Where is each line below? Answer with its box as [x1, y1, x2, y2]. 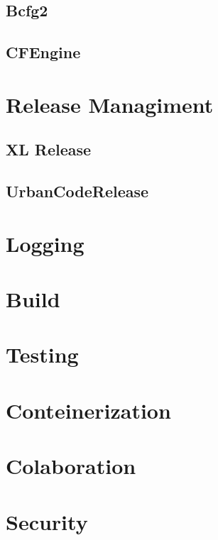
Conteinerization [6, 395, 171, 424]
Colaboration [6, 451, 136, 480]
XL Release [6, 138, 92, 160]
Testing [6, 340, 79, 369]
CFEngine [6, 41, 81, 63]
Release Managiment [6, 89, 214, 119]
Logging [6, 228, 85, 258]
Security [6, 507, 88, 536]
